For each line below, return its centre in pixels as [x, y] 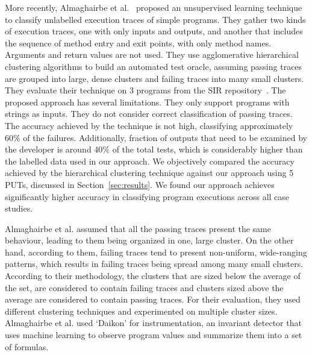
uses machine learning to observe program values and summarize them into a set [154, 335]
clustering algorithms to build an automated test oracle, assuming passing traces [154, 66]
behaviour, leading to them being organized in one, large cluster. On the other [149, 240]
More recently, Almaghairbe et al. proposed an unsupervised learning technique [154, 7]
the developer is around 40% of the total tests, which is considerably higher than [154, 149]
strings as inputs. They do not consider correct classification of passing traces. [149, 114]
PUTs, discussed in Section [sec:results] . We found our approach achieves [140, 184]
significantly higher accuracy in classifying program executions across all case [147, 196]
